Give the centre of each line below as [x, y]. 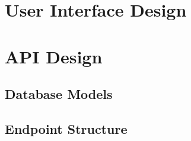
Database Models [59, 94]
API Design [54, 56]
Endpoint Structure [66, 128]
